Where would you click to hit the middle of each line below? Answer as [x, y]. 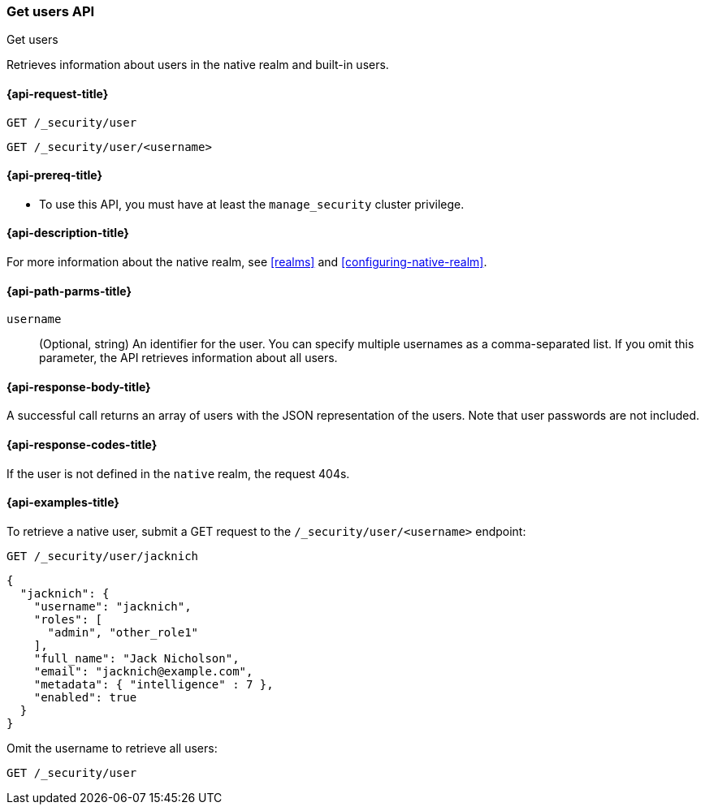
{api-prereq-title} [55, 175]
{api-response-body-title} [79, 386]
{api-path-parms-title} [69, 291]
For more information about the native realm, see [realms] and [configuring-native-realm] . [247, 262]
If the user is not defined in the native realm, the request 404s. [178, 473]
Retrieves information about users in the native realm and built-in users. [198, 65]
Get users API [51, 11]
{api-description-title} [68, 233]
